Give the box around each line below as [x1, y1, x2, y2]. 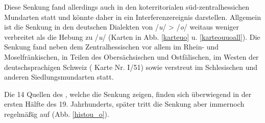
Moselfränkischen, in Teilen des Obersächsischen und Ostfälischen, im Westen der [4, 51, 259, 62]
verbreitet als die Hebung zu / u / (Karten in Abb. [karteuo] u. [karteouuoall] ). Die [4, 31, 260, 42]
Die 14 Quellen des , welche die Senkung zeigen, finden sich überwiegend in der [4, 88, 252, 99]
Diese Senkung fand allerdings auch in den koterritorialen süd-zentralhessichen [4, 2, 249, 12]
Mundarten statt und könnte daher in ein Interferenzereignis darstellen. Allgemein [4, 11, 261, 22]
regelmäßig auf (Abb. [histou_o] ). [4, 108, 109, 119]
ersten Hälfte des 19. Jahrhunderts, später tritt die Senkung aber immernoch [4, 99, 245, 109]
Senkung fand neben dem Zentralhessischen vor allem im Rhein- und [4, 41, 219, 52]
